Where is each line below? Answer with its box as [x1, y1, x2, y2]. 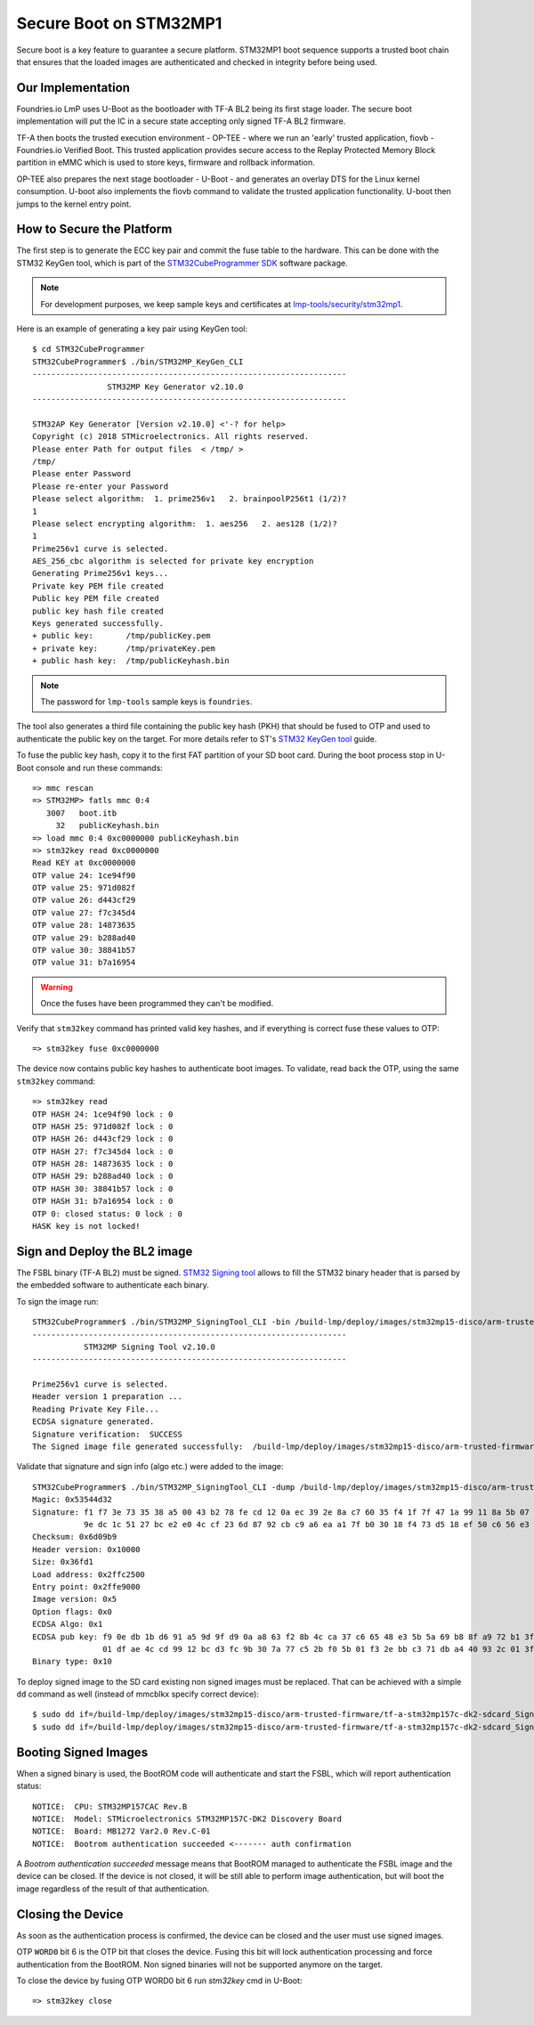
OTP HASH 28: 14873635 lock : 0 [32, 1159, 174, 1169]
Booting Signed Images [16, 1744, 149, 1760]
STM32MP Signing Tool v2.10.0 [83, 1341, 215, 1352]
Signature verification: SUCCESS [32, 1429, 182, 1439]
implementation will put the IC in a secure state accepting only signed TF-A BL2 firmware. [16, 116, 346, 126]
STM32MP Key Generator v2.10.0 [107, 381, 244, 392]
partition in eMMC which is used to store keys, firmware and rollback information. [16, 157, 315, 168]
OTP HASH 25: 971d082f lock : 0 [32, 1121, 174, 1131]
